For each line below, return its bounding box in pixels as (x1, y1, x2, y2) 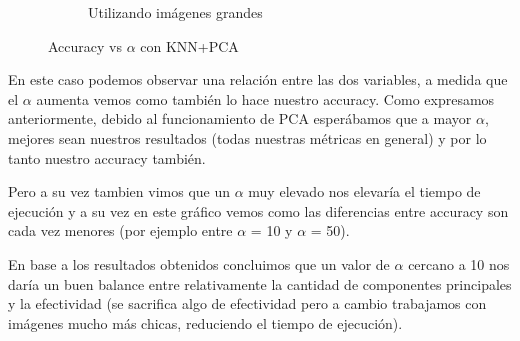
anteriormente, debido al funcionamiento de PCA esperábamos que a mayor (8, 108, 472, 129)
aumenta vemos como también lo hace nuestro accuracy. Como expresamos (36, 88, 495, 109)
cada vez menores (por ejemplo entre (8, 220, 233, 241)
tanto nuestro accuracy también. (8, 147, 206, 168)
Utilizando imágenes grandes (88, 2, 263, 22)
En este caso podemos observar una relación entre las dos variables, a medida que (8, 69, 508, 90)
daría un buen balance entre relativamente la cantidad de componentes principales (8, 273, 512, 294)
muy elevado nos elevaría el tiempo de (248, 181, 481, 202)
